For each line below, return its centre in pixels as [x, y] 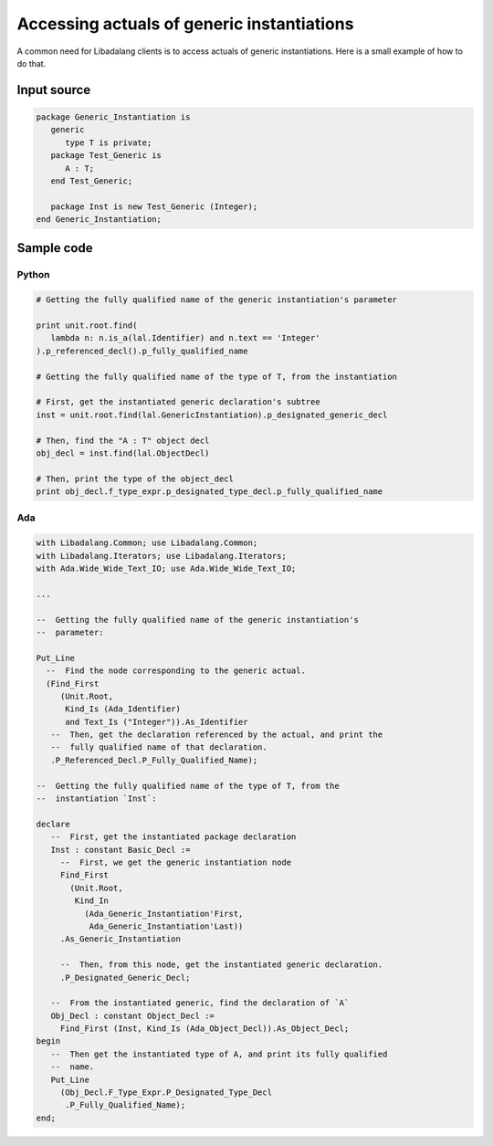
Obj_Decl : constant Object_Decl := [132, 1015]
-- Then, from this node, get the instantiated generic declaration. [221, 965]
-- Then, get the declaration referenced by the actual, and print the [217, 735]
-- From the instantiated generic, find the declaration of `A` [200, 1003]
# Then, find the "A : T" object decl [123, 440]
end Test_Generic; [92, 181]
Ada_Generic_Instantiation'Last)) [166, 926]
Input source [54, 90]
